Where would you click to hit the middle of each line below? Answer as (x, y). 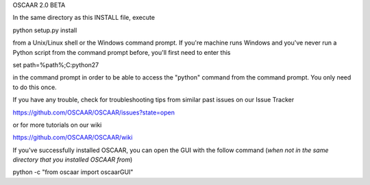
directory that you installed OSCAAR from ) (73, 160)
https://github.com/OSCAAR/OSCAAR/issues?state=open (94, 112)
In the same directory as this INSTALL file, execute (84, 18)
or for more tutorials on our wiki (57, 125)
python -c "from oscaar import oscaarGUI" (73, 172)
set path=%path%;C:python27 (56, 64)
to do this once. (35, 87)
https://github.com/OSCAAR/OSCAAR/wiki (73, 138)
